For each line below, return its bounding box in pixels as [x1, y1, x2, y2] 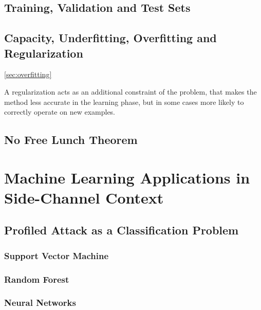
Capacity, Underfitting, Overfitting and [4, 30, 217, 46]
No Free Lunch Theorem [4, 132, 138, 148]
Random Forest [4, 272, 69, 285]
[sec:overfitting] [4, 69, 52, 80]
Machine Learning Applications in [4, 167, 250, 188]
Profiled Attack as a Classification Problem [4, 222, 239, 238]
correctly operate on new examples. [4, 106, 116, 117]
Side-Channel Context [4, 187, 164, 208]
